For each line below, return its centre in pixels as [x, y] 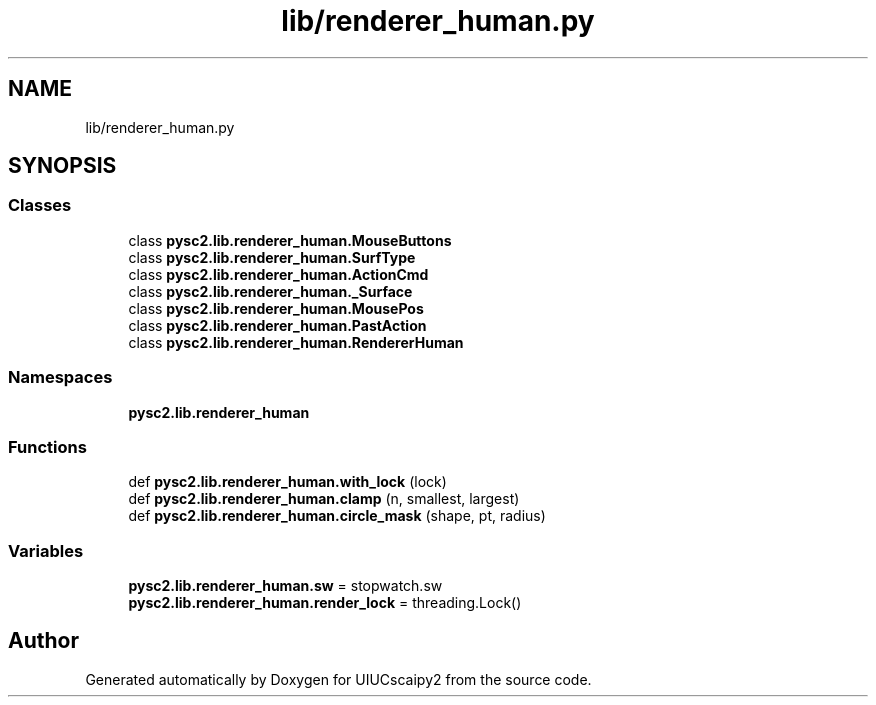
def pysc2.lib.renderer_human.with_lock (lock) [287, 482]
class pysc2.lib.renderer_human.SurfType [272, 257]
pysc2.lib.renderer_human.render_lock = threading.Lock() [325, 603]
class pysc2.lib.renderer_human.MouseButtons [290, 240]
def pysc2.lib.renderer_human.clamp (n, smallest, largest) [324, 499]
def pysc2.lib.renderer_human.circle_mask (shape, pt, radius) [337, 516]
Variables [46, 550]
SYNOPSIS [62, 166]
